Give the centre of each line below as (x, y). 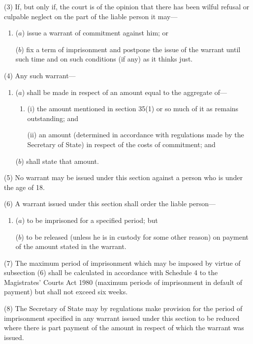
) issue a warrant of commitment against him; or (95, 33)
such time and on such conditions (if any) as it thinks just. (104, 59)
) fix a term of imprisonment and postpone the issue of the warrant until (131, 49)
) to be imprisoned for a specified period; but (90, 220)
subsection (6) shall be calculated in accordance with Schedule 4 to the (111, 272)
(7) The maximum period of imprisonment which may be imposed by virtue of (122, 263)
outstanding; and (53, 118)
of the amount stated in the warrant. (71, 246)
